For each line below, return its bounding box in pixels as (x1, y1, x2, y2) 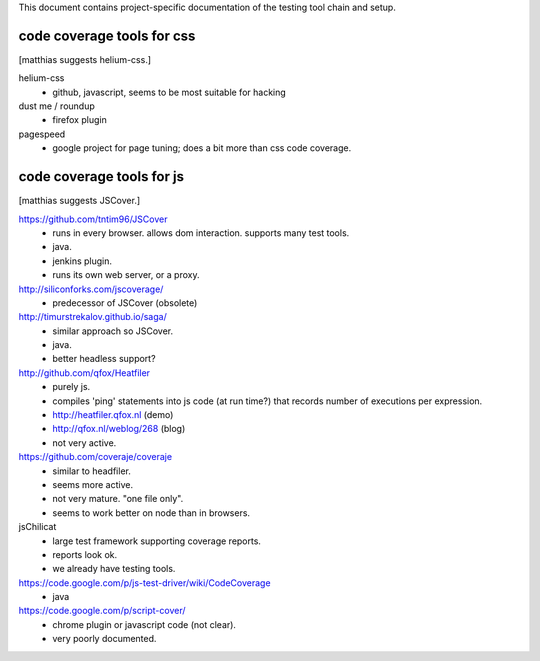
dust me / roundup (18, 100, 95, 112)
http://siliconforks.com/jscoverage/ (18, 283, 164, 295)
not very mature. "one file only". (52, 493, 184, 505)
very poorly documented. (52, 633, 157, 645)
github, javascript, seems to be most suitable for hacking (52, 86, 287, 98)
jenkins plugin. (52, 255, 113, 267)
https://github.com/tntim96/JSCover (18, 213, 168, 225)
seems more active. (52, 478, 134, 490)
